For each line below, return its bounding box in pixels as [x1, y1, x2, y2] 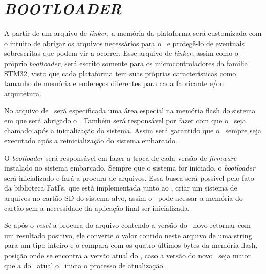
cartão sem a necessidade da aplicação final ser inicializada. [4, 202, 190, 213]
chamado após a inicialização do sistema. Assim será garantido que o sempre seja [4, 125, 262, 136]
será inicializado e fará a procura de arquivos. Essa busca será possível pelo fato [4, 172, 254, 183]
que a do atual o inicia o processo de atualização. [4, 260, 165, 270]
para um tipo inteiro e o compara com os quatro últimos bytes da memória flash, [4, 240, 258, 250]
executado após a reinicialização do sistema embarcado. [4, 135, 178, 146]
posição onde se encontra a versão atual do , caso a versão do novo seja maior [4, 250, 251, 260]
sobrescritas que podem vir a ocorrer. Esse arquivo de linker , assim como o [4, 48, 238, 58]
